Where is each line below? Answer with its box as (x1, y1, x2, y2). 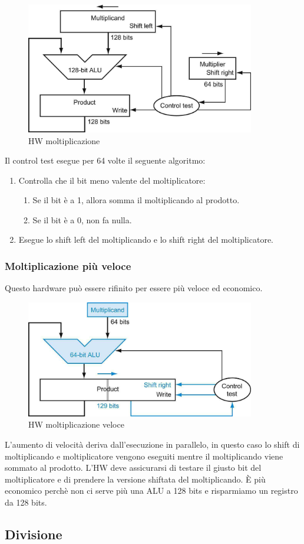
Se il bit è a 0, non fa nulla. (32, 213, 132, 226)
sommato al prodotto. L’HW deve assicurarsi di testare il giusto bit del (5, 461, 262, 474)
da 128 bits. (5, 496, 47, 509)
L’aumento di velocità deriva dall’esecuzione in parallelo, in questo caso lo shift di (5, 438, 300, 451)
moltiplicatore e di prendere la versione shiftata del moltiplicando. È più (5, 473, 266, 485)
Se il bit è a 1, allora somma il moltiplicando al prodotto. (32, 194, 240, 206)
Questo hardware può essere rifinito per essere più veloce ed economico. (5, 282, 263, 294)
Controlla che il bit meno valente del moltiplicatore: (18, 174, 206, 186)
